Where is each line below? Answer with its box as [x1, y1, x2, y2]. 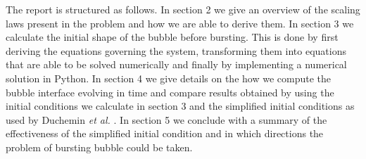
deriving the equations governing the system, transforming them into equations [6, 43, 346, 58]
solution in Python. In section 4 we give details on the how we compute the [6, 70, 331, 85]
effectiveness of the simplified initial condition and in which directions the [6, 126, 324, 141]
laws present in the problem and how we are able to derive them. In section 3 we [6, 15, 354, 30]
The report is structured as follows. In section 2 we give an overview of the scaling [6, 2, 360, 16]
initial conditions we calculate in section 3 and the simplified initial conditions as [6, 98, 355, 113]
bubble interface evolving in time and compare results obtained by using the [6, 84, 334, 99]
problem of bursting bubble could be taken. [6, 139, 193, 154]
